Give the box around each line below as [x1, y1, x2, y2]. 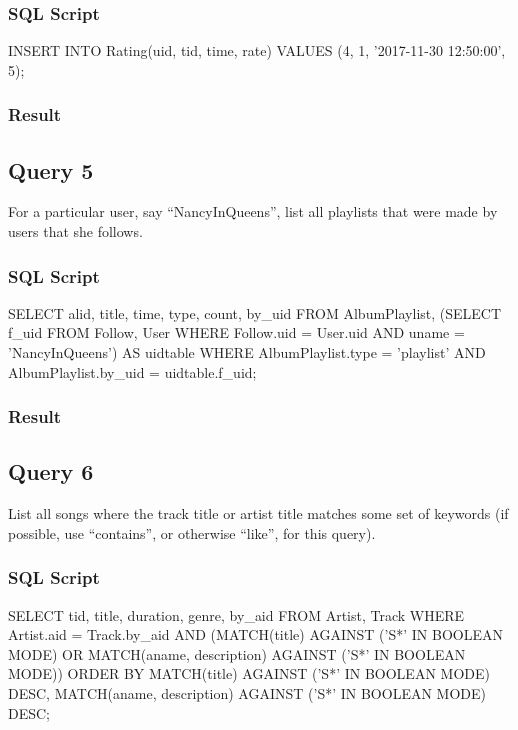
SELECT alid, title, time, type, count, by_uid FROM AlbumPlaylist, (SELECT [8, 302, 502, 323]
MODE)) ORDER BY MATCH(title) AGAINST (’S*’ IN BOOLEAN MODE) [8, 663, 490, 684]
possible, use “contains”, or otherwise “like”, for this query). [8, 522, 376, 543]
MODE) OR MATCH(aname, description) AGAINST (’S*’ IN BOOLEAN [8, 643, 466, 664]
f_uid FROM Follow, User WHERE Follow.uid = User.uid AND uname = [8, 322, 465, 343]
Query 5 [8, 154, 94, 185]
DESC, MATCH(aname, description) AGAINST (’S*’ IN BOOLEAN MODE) [8, 683, 487, 704]
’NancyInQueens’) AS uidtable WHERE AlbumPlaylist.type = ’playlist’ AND [8, 342, 486, 363]
